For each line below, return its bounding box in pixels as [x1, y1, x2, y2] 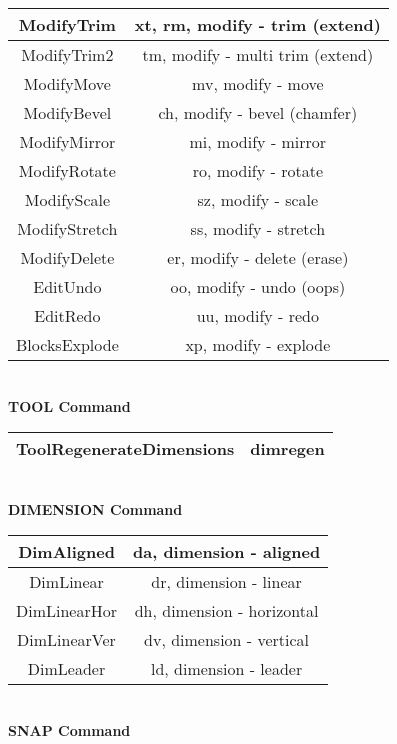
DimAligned [18, 540, 115, 564]
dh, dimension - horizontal [134, 599, 319, 623]
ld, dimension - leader [150, 657, 303, 681]
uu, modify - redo [196, 304, 319, 327]
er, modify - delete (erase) [167, 246, 349, 269]
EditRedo [34, 304, 101, 327]
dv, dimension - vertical [144, 628, 310, 652]
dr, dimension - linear [151, 570, 302, 594]
